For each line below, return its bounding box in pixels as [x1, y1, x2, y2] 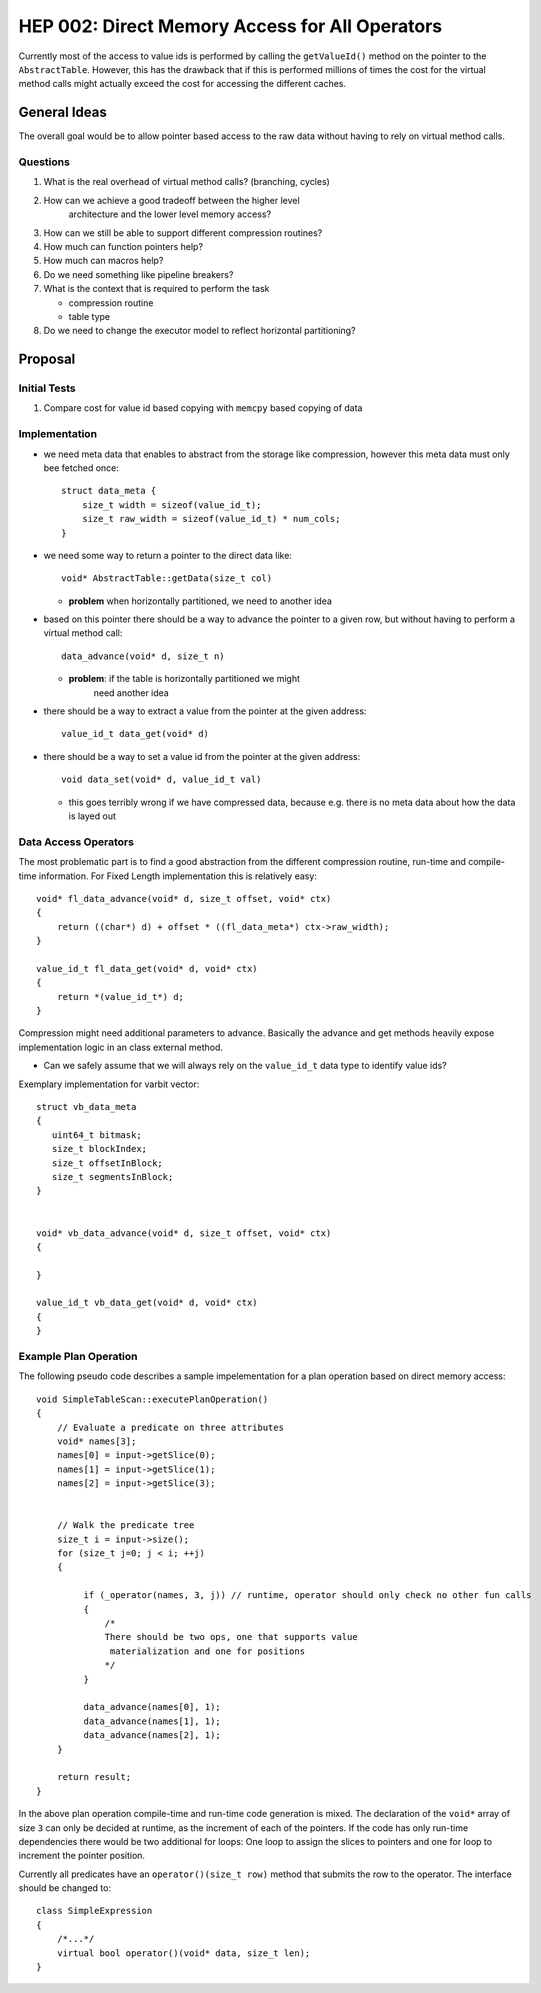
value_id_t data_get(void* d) [61, 728, 210, 740]
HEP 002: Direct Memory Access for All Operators [18, 15, 443, 37]
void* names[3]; [56, 1435, 137, 1447]
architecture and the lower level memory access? [68, 208, 272, 220]
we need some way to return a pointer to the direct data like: [43, 549, 292, 561]
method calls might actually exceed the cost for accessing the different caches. [18, 78, 347, 90]
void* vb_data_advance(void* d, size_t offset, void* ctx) [36, 1227, 332, 1239]
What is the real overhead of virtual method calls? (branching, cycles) [43, 176, 330, 188]
